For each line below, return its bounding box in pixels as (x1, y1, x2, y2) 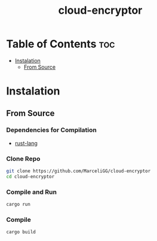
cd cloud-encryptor (6, 173, 55, 179)
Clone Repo (6, 154, 41, 163)
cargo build (6, 229, 36, 235)
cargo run (6, 202, 31, 208)
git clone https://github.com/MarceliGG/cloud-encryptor (6, 168, 151, 174)
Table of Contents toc (6, 37, 115, 51)
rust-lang (14, 139, 38, 147)
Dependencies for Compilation (6, 126, 97, 135)
